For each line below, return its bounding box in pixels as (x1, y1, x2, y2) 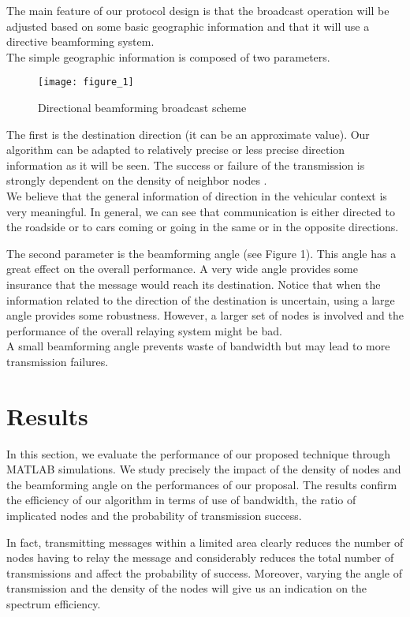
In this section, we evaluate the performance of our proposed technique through (6, 445, 390, 462)
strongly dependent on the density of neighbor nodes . (6, 172, 267, 189)
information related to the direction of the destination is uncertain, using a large (6, 291, 395, 308)
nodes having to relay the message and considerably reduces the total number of (6, 549, 394, 566)
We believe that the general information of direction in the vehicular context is (6, 188, 387, 204)
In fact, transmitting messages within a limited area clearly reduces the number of (6, 533, 404, 550)
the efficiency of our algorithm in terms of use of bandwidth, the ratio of (6, 492, 356, 508)
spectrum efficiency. (6, 596, 101, 611)
